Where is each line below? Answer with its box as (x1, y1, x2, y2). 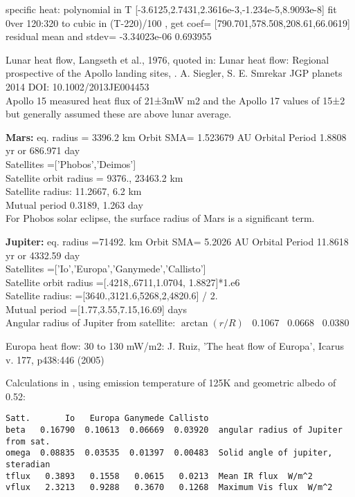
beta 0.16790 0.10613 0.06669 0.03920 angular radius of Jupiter (6, 425, 343, 435)
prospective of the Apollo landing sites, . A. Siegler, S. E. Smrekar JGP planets (6, 66, 343, 80)
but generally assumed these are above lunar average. (6, 106, 232, 121)
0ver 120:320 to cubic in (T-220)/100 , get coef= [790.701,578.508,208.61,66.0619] (6, 15, 350, 30)
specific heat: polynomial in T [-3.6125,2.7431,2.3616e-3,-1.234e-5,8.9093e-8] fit (6, 2, 337, 16)
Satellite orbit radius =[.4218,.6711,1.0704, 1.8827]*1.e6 (6, 274, 240, 289)
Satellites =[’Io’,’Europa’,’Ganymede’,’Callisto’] (6, 261, 206, 276)
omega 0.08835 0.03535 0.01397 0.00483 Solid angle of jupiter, (6, 448, 333, 458)
